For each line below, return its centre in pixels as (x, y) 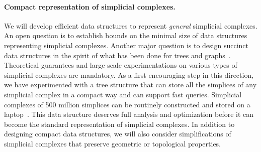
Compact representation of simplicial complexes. (90, 6)
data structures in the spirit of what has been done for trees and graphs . (117, 55)
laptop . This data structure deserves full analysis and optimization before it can (129, 114)
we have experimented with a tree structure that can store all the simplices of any (130, 85)
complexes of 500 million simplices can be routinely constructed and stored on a (127, 104)
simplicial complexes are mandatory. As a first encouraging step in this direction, (129, 74)
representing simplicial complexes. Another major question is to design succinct (126, 45)
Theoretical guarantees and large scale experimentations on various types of (121, 65)
